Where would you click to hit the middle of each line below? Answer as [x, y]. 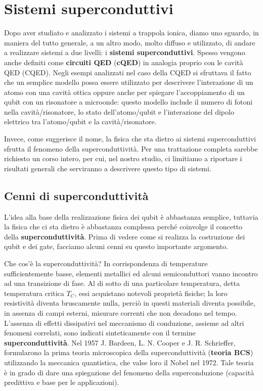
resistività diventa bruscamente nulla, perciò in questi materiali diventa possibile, [130, 303]
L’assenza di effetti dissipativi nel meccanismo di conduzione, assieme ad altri [124, 323]
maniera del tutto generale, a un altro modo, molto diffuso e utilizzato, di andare [130, 42]
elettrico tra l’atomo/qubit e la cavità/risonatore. [80, 121]
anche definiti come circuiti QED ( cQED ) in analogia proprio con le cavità [124, 62]
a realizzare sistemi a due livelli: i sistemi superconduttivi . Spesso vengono [125, 52]
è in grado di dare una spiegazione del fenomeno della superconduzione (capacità [129, 372]
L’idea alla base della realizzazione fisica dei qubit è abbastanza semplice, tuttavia [131, 216]
